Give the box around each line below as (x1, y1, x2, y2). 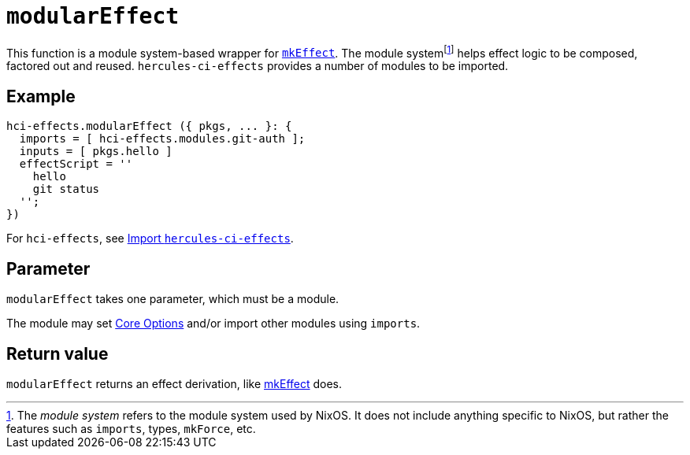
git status (32, 183, 100, 196)
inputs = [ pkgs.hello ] (19, 145, 172, 158)
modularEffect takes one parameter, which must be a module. (6, 292, 339, 306)
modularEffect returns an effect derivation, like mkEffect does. (6, 376, 343, 390)
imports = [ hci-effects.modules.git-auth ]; (19, 132, 306, 146)
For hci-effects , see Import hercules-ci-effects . (6, 231, 294, 246)
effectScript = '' (19, 157, 133, 171)
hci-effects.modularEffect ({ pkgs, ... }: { (6, 120, 292, 133)
